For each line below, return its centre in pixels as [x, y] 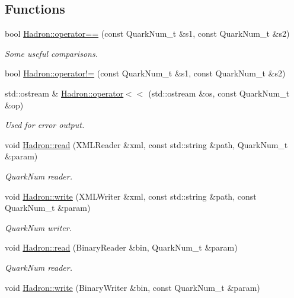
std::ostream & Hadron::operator [64, 93]
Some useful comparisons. [51, 53]
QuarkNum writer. [38, 227]
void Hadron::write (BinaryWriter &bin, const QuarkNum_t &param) [132, 287]
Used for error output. [45, 125]
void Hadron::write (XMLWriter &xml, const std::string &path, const [131, 196]
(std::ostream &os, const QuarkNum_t [219, 93]
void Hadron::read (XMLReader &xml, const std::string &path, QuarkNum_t [146, 144]
